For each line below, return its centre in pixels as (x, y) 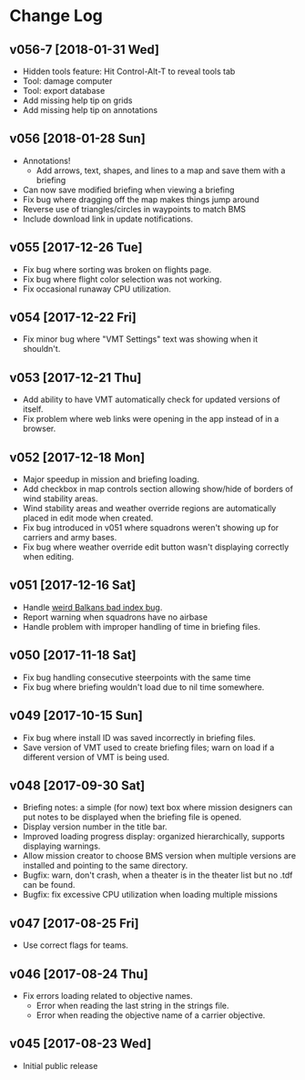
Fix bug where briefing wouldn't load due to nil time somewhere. (143, 687)
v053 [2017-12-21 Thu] (76, 378)
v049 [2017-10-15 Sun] (76, 716)
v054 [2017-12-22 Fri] (73, 318)
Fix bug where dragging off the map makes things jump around (141, 199)
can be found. (49, 885)
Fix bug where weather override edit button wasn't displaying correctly (156, 547)
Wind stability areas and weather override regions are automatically (149, 509)
